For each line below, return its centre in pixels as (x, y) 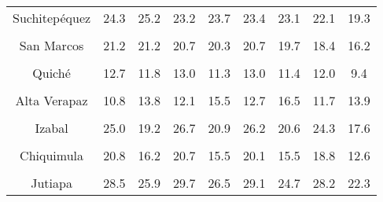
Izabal (52, 128)
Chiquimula (52, 155)
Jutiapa (52, 183)
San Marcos (52, 45)
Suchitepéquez (52, 18)
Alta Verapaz (52, 100)
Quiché (52, 73)
